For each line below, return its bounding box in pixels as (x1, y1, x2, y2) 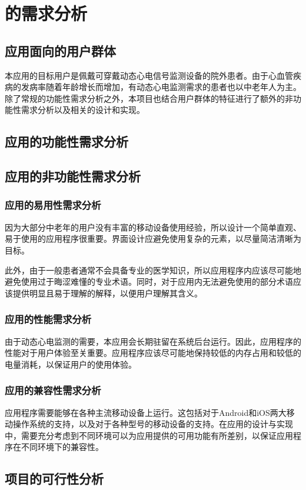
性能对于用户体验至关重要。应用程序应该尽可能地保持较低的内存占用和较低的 (5, 346, 301, 359)
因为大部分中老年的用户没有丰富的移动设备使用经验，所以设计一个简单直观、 (5, 221, 301, 233)
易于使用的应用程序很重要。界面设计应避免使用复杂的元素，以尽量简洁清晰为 (5, 232, 301, 245)
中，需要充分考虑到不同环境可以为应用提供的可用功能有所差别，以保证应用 (5, 429, 293, 441)
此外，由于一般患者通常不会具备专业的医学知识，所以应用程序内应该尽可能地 (5, 264, 301, 276)
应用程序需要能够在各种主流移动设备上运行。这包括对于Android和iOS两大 (5, 406, 287, 418)
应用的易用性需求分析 (5, 198, 101, 212)
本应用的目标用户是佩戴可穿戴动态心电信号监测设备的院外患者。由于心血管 (5, 69, 293, 81)
